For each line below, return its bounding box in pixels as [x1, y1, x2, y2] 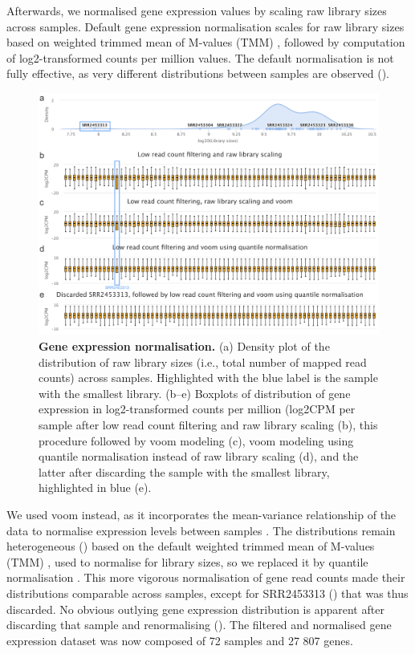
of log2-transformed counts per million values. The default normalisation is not [6, 49, 394, 66]
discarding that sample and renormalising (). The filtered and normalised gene [6, 616, 392, 633]
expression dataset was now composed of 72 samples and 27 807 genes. [6, 632, 353, 648]
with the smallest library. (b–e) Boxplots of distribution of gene [39, 384, 351, 401]
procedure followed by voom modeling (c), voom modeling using [39, 432, 354, 449]
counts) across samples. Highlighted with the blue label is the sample [39, 369, 378, 386]
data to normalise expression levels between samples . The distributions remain [6, 522, 396, 538]
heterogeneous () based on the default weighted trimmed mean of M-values [6, 538, 375, 554]
